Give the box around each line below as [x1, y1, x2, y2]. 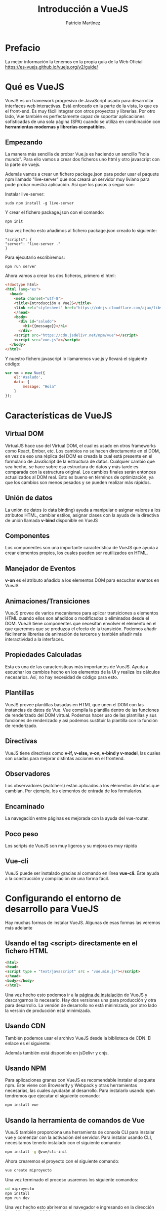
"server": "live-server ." [5, 242, 61, 246]
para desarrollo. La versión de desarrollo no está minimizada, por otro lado [5, 1002, 157, 1008]
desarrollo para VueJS [5, 903, 99, 914]
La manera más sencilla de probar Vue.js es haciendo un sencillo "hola [5, 151, 149, 157]
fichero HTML [5, 947, 48, 955]
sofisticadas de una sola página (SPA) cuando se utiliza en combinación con [5, 119, 161, 124]
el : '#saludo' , [14, 375, 43, 380]
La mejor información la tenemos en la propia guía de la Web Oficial [5, 58, 143, 65]
